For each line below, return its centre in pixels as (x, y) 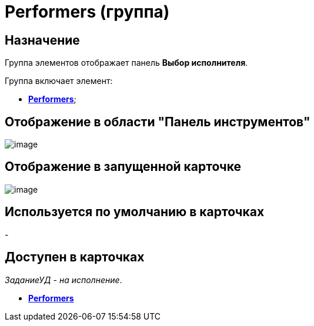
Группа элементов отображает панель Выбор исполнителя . (126, 63)
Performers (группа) (87, 12)
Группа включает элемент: (59, 81)
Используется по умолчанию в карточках (135, 212)
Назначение (42, 40)
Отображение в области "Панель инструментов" (158, 122)
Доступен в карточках (75, 257)
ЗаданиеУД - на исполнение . (64, 280)
